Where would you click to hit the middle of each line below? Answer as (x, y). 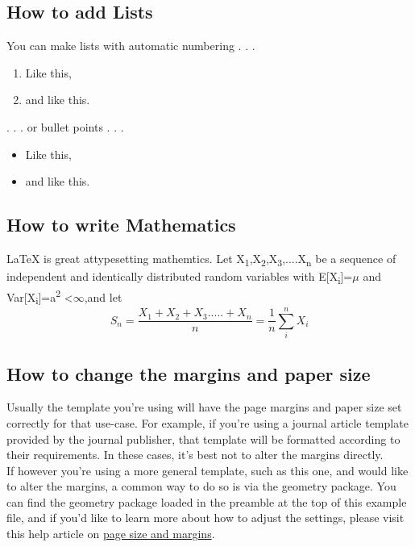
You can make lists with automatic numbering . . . (131, 46)
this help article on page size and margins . (111, 534)
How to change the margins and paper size (189, 373)
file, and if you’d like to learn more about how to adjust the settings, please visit (205, 518)
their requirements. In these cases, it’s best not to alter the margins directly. (195, 455)
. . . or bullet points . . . (65, 126)
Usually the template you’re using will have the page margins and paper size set (204, 407)
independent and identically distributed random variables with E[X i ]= (180, 277)
